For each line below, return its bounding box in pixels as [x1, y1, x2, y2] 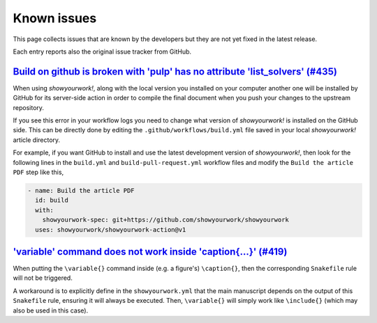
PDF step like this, [13, 168, 64, 176]
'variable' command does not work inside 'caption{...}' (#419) [13, 246, 288, 258]
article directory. [13, 136, 61, 144]
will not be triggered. [13, 274, 73, 282]
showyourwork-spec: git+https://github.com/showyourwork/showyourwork [42, 216, 290, 224]
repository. [13, 103, 45, 111]
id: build [35, 196, 69, 205]
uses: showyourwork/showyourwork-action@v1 [35, 226, 186, 233]
